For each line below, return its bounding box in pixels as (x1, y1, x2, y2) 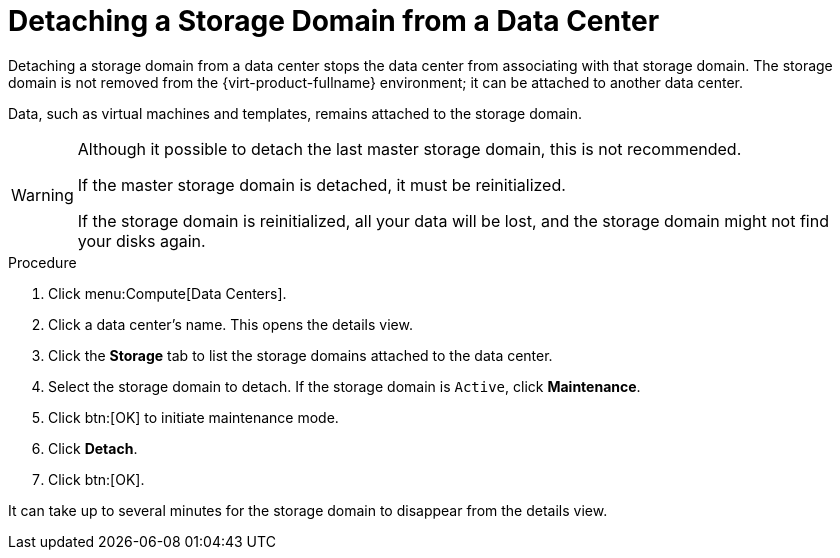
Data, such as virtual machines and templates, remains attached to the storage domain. (8, 104, 582, 122)
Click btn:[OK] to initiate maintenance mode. (48, 408, 339, 426)
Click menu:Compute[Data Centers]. (48, 284, 287, 302)
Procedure (8, 253, 77, 271)
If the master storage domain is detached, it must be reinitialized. (77, 174, 566, 195)
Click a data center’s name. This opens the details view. (48, 315, 413, 333)
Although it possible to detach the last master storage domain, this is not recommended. (77, 138, 742, 159)
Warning (11, 184, 74, 205)
